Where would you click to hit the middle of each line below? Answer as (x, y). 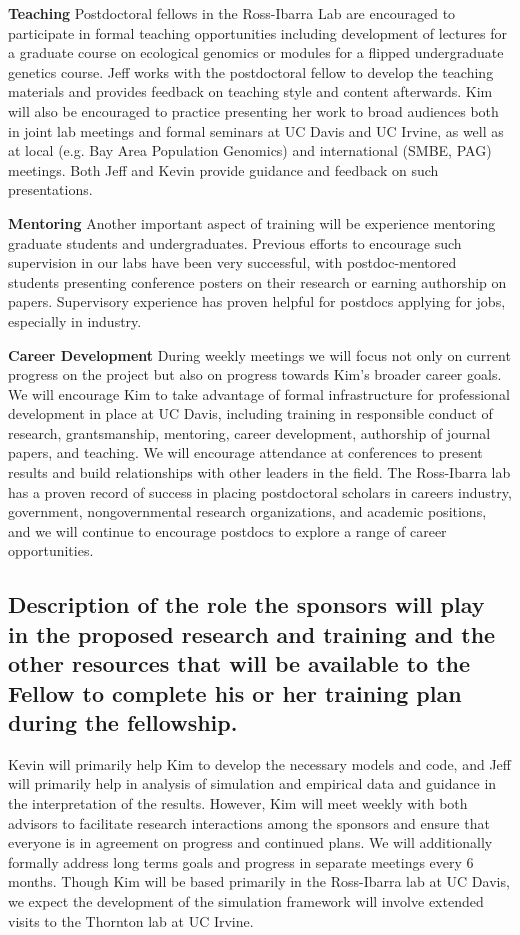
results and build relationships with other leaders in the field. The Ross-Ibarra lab (259, 472)
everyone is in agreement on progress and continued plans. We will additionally (250, 842)
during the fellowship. (123, 721)
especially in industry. (75, 320)
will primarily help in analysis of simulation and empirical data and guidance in (252, 783)
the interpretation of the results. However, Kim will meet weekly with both (238, 802)
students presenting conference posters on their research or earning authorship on (257, 281)
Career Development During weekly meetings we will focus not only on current (259, 354)
